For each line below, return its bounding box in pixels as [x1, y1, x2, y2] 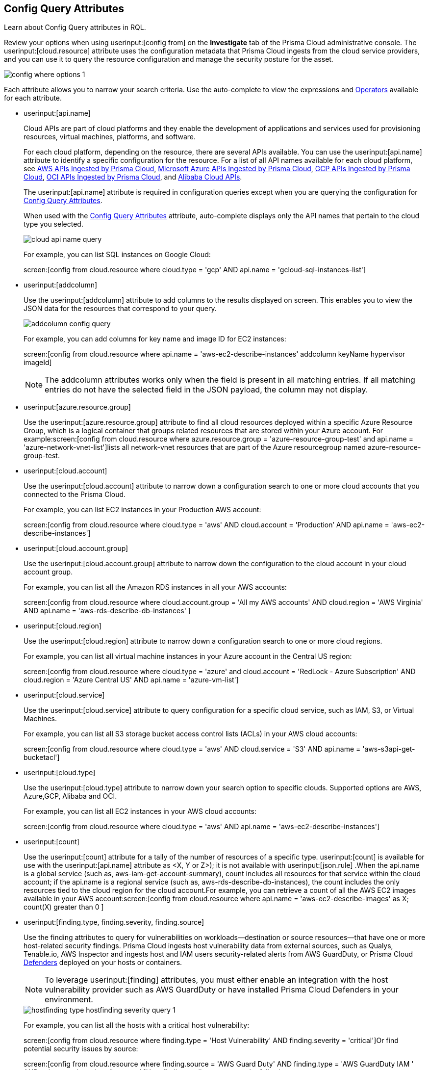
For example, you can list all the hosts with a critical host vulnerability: [24, 1021, 250, 1030]
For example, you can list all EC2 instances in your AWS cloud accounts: [24, 807, 257, 816]
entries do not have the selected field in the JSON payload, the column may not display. [45, 385, 368, 395]
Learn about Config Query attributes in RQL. [4, 23, 146, 32]
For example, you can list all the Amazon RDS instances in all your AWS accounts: [24, 583, 287, 592]
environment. [45, 994, 93, 1005]
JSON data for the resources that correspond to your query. [24, 304, 217, 313]
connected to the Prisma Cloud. [24, 490, 126, 499]
